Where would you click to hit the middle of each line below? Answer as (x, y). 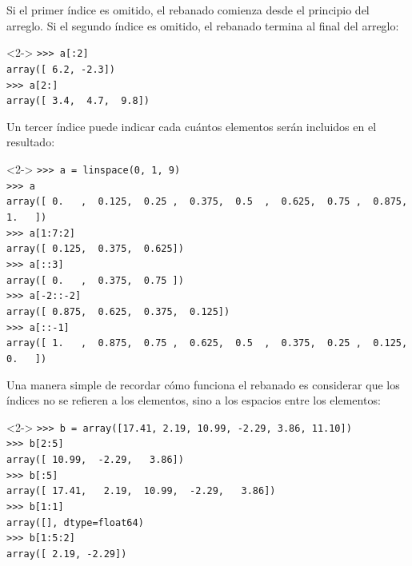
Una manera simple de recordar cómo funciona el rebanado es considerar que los (203, 384)
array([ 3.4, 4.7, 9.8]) (78, 101)
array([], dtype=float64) (75, 522)
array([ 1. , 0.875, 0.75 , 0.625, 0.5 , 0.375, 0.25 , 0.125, (207, 343)
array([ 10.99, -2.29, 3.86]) (95, 460)
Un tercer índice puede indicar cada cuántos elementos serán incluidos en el (192, 126)
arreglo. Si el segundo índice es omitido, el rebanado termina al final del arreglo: (203, 25)
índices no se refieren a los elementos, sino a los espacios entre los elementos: (194, 400)
